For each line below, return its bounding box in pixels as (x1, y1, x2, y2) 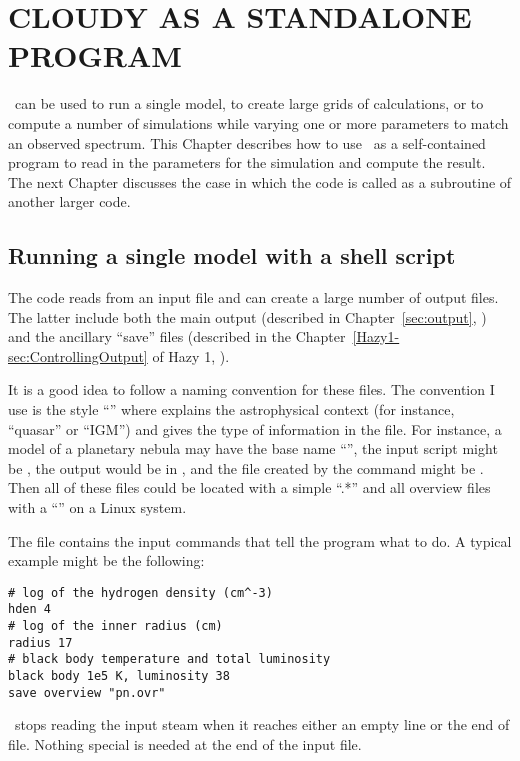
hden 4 (8, 602, 51, 617)
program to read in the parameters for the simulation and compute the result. (8, 152, 486, 173)
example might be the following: (8, 550, 205, 571)
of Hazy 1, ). (152, 345, 230, 366)
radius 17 (8, 635, 73, 650)
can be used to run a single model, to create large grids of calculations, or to (14, 93, 484, 114)
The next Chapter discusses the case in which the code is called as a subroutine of (8, 171, 512, 192)
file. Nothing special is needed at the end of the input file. (8, 733, 362, 754)
